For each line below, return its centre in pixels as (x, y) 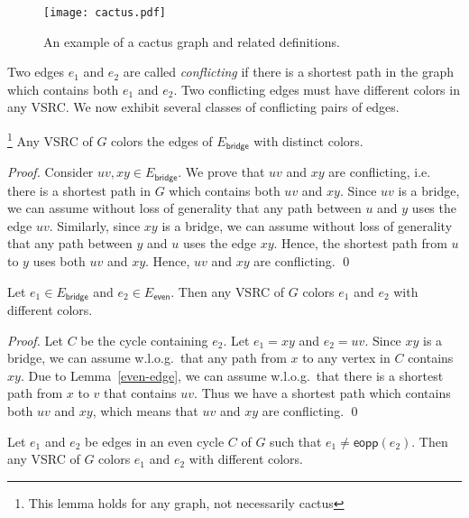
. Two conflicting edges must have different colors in (317, 89)
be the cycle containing (144, 340)
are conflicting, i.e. (380, 172)
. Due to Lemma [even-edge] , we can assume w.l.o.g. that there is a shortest (232, 375)
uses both (59, 260)
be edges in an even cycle (155, 441)
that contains (140, 393)
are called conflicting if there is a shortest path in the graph (289, 72)
